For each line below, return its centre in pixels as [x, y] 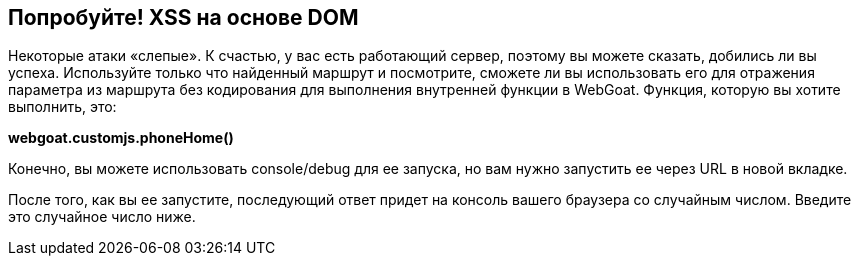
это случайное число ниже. [102, 217]
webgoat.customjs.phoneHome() [121, 138]
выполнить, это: [62, 107]
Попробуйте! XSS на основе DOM [183, 17]
